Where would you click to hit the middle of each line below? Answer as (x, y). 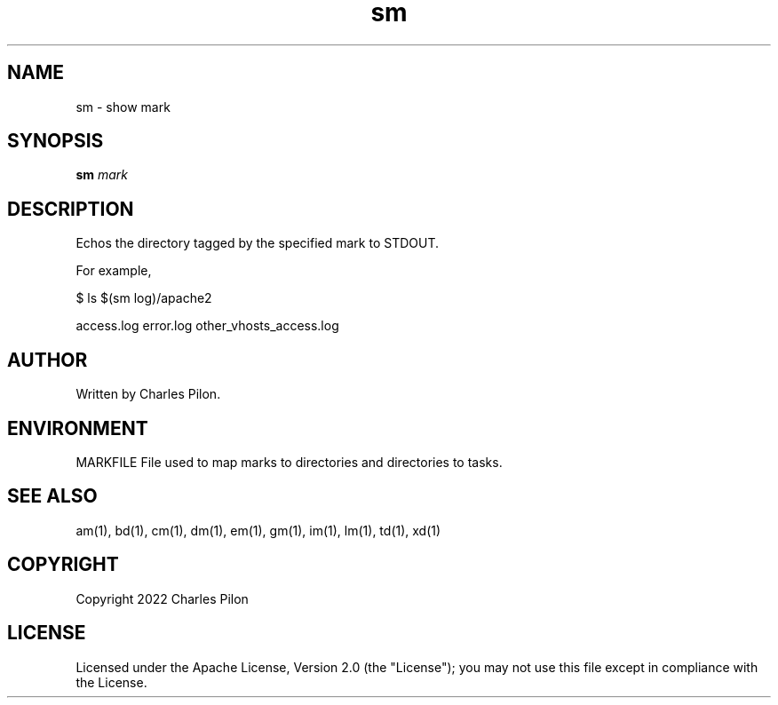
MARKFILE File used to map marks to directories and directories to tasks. (289, 462)
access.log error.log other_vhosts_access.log (207, 326)
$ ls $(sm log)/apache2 (144, 298)
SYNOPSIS (56, 141)
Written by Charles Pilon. (148, 394)
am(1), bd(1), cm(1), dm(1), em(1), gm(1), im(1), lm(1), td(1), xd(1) (258, 530)
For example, (114, 271)
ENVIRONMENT (78, 428)
